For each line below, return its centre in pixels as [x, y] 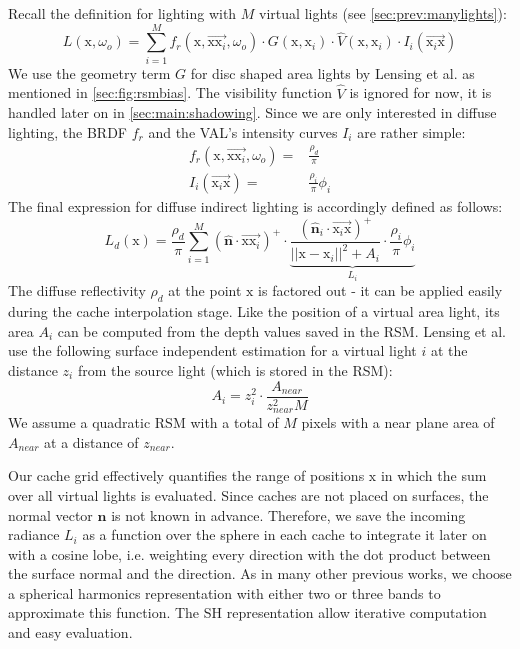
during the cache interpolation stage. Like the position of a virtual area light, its [254, 311]
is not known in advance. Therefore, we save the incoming [288, 514]
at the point [205, 290]
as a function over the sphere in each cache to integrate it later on [284, 534]
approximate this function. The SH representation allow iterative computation [247, 612]
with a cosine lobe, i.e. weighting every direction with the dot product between [249, 553]
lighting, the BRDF [68, 131]
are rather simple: [411, 131]
